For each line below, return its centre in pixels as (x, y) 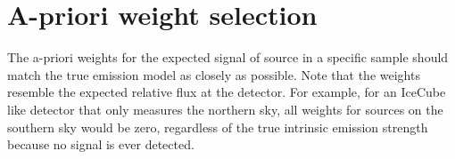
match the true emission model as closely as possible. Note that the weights (214, 74)
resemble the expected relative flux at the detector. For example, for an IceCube (227, 92)
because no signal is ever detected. (101, 144)
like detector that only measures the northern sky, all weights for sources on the (225, 109)
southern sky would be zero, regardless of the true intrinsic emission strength (218, 127)
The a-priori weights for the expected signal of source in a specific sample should (228, 57)
